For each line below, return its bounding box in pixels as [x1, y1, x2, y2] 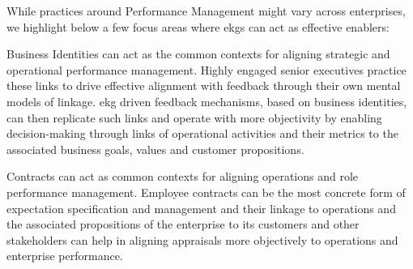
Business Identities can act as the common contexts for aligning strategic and [6, 45, 390, 62]
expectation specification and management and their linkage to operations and [6, 199, 396, 216]
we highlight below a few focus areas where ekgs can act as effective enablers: [6, 18, 390, 35]
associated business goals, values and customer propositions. [6, 140, 304, 157]
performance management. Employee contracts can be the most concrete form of [6, 183, 406, 200]
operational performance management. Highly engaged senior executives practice [6, 61, 407, 78]
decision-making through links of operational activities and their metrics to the [6, 125, 398, 142]
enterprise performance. [6, 247, 123, 264]
